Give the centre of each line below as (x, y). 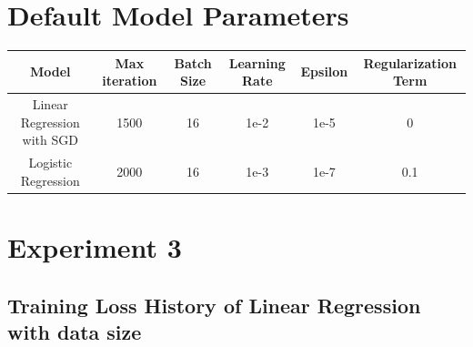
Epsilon (324, 71)
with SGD (50, 140)
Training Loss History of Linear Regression (214, 305)
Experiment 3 (95, 246)
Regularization (410, 62)
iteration (130, 81)
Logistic (50, 163)
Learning (257, 62)
